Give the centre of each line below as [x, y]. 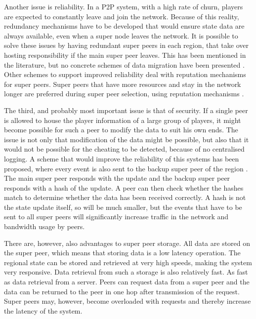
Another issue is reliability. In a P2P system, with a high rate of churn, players [124, 6]
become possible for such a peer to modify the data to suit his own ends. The [121, 130]
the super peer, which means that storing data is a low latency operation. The [122, 253]
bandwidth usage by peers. [44, 226]
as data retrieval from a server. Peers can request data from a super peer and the [127, 282]
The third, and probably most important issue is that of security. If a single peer [126, 110]
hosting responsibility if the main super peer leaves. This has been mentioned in [125, 55]
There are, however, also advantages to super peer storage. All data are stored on [127, 243]
